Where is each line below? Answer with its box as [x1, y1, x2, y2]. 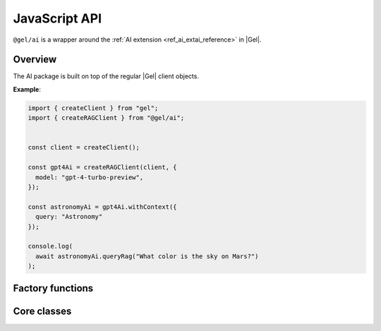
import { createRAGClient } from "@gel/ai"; [28, 114, 185, 122]
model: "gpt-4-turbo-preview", [35, 173, 144, 181]
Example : [13, 85, 42, 93]
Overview [13, 54, 57, 66]
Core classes [13, 305, 72, 317]
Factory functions [13, 282, 94, 294]
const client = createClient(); [28, 143, 140, 152]
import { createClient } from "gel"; [28, 104, 159, 112]
